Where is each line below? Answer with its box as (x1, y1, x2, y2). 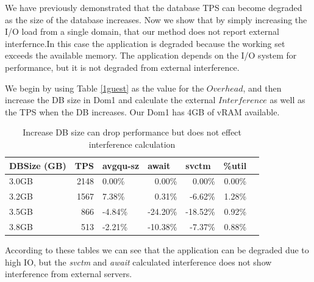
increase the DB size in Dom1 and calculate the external (5, 93, 216, 106)
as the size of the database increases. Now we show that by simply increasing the (5, 13, 307, 26)
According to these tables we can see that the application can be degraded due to (5, 244, 309, 256)
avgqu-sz (102, 159, 140, 172)
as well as (269, 93, 305, 106)
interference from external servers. (5, 267, 132, 280)
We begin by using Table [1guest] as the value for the (5, 81, 204, 94)
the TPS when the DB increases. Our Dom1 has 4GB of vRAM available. (5, 105, 280, 118)
